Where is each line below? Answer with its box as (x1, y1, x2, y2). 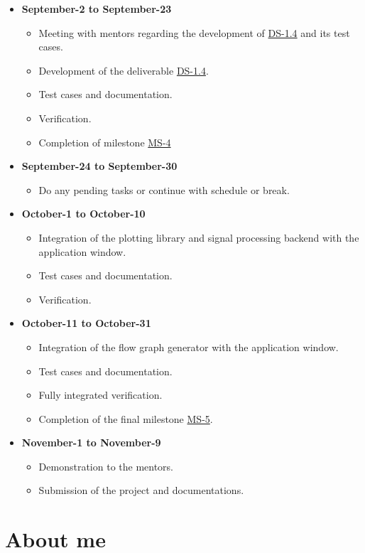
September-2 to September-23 (21, 1, 172, 16)
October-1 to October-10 (21, 206, 146, 221)
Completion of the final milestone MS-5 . (38, 411, 213, 426)
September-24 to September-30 (21, 159, 178, 173)
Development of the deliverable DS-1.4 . (38, 63, 209, 77)
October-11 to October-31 (21, 316, 151, 331)
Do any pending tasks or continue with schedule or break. (38, 182, 290, 197)
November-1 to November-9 (21, 435, 161, 450)
